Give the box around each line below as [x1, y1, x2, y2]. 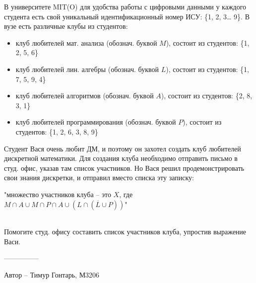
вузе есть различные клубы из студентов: [4, 21, 128, 31]
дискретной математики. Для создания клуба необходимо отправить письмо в [4, 153, 238, 163]
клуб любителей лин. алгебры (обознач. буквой [15, 64, 159, 74]
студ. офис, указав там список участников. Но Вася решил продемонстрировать [4, 162, 245, 173]
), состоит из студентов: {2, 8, [161, 90, 253, 101]
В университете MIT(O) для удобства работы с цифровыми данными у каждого [4, 1, 247, 11]
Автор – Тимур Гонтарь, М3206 [4, 269, 100, 280]
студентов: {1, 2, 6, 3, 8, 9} [15, 126, 98, 137]
